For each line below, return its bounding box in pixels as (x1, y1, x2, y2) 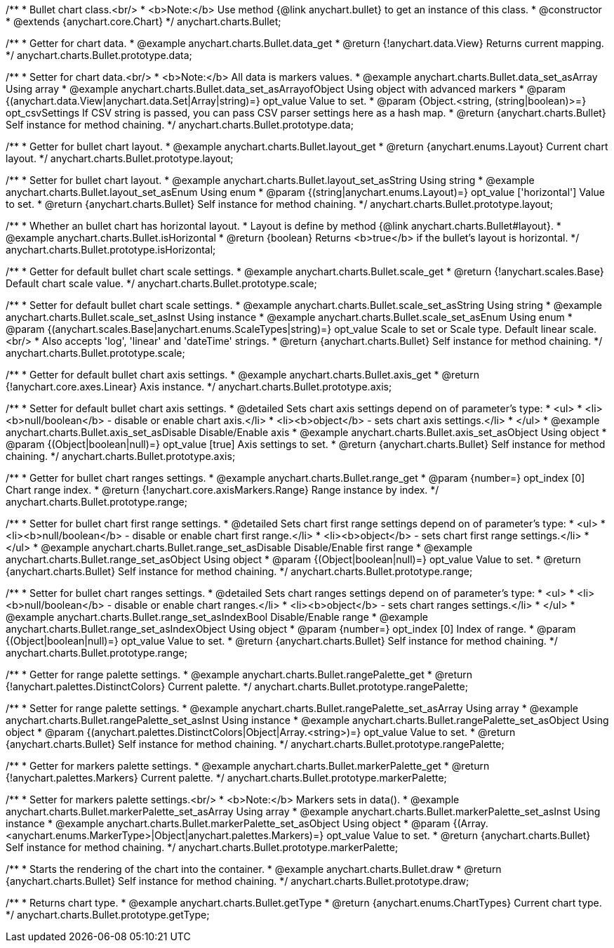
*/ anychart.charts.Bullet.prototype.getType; (6, 909, 210, 921)
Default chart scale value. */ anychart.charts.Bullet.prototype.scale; (6, 277, 317, 289)
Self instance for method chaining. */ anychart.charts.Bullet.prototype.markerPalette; (6, 841, 399, 853)
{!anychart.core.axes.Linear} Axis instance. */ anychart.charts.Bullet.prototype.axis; (6, 381, 392, 393)
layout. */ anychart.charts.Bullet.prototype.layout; (6, 152, 234, 164)
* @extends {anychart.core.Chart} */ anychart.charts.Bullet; (6, 15, 281, 27)
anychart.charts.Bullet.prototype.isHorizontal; (6, 244, 216, 256)
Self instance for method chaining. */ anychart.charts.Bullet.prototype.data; (6, 119, 354, 131)
